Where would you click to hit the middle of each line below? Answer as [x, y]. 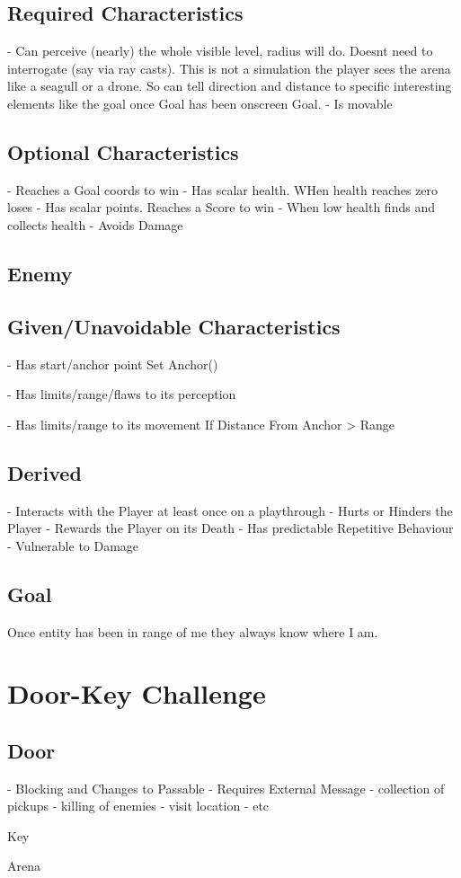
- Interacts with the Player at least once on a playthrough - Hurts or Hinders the [230, 510]
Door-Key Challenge [137, 693]
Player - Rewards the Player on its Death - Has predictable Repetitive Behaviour [230, 528]
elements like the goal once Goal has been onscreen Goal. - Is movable [200, 103]
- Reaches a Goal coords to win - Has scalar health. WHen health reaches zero [223, 189]
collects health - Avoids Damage [95, 224]
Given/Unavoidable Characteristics [174, 326]
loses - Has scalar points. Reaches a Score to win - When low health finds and [221, 207]
